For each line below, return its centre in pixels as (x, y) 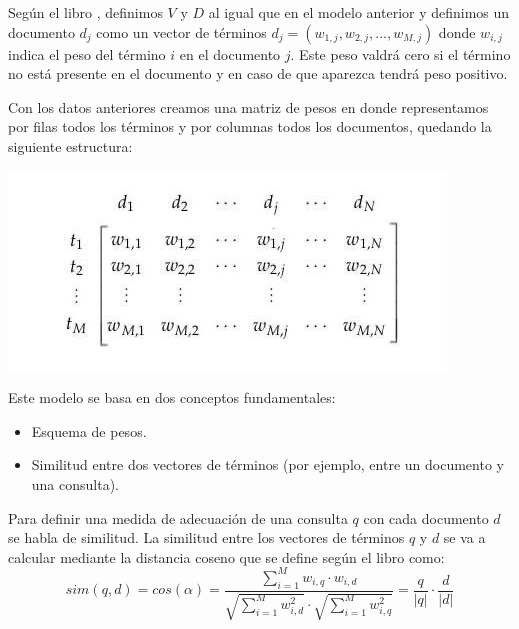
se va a (464, 537)
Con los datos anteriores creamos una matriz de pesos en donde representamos (248, 106)
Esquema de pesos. (89, 430)
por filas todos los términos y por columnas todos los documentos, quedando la (250, 126)
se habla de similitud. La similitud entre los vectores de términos (206, 537)
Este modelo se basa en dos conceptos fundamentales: (172, 397)
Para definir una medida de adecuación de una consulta (178, 517)
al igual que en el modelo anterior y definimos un (359, 12)
